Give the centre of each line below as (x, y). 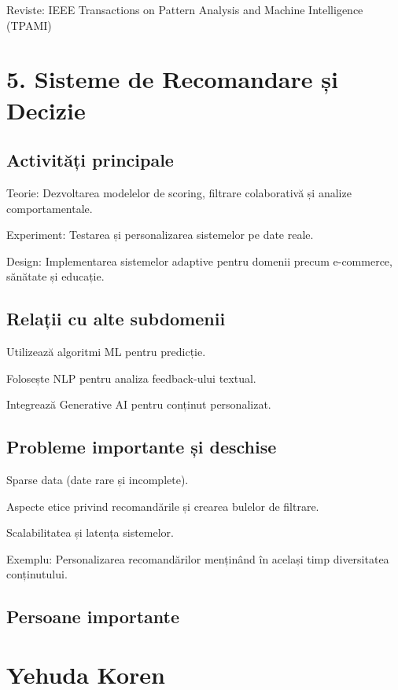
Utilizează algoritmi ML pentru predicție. (106, 352)
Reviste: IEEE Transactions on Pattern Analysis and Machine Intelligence (185, 9)
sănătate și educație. (55, 276)
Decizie (46, 110)
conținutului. (37, 574)
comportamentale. (50, 208)
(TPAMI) (29, 25)
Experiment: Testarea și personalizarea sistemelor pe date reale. (160, 235)
